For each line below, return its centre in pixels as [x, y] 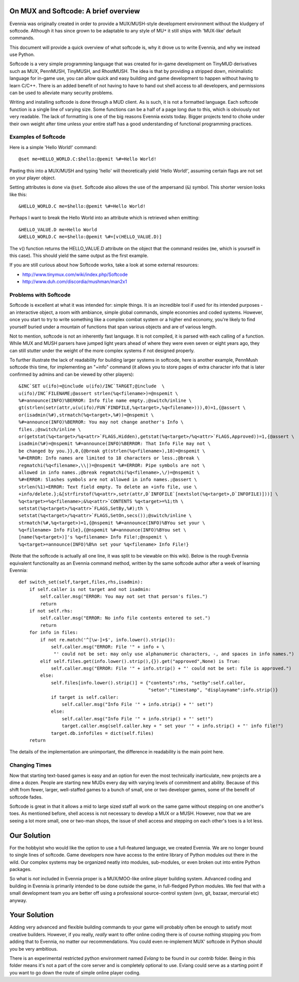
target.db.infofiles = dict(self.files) [102, 733]
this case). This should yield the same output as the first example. [79, 256]
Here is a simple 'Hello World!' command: [53, 147]
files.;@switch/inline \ [50, 429]
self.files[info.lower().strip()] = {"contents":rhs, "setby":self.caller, [148, 683]
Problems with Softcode [40, 294]
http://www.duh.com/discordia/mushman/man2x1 [75, 282]
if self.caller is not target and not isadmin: [90, 589]
